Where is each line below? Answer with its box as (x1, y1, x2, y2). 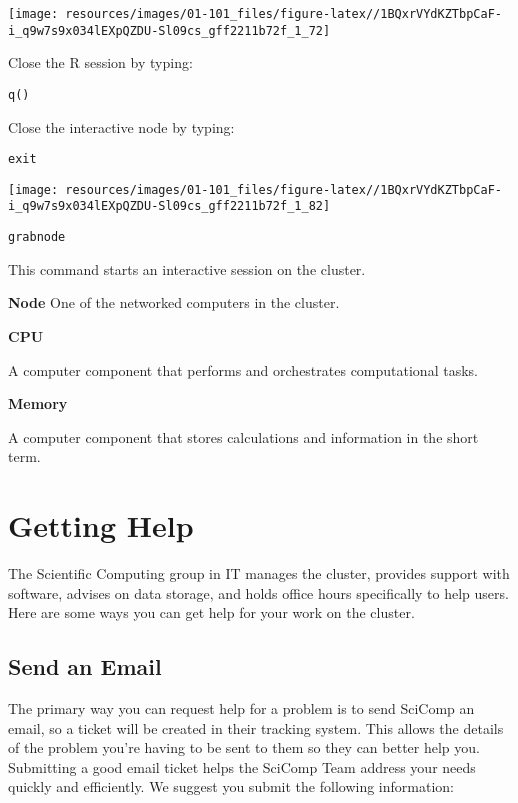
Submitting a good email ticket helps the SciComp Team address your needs (8, 756, 476, 777)
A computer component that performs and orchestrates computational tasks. (8, 359, 478, 380)
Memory (8, 393, 68, 414)
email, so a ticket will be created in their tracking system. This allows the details (8, 717, 504, 738)
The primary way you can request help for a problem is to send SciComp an (8, 698, 475, 719)
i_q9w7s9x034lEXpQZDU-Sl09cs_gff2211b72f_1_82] (8, 199, 331, 214)
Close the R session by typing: (8, 52, 193, 73)
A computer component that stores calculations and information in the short (8, 426, 479, 447)
